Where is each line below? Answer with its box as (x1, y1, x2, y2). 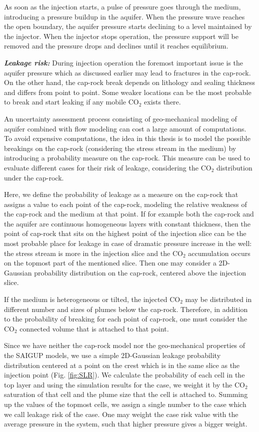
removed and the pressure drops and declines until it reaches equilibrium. (4, 40, 228, 51)
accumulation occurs (188, 247, 250, 258)
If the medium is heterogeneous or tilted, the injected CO (4, 294, 180, 304)
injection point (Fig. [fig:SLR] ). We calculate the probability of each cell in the (4, 369, 245, 380)
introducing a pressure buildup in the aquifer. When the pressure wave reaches (4, 11, 245, 21)
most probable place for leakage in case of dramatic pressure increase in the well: (4, 238, 252, 248)
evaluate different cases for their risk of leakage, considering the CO (4, 162, 211, 172)
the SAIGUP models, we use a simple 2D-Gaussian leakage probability (4, 350, 221, 360)
